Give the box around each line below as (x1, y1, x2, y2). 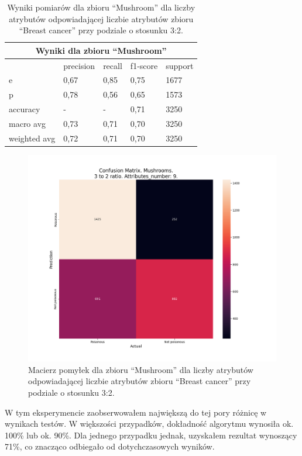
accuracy (9, 103, 40, 115)
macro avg (9, 118, 46, 129)
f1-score (130, 59, 158, 71)
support (166, 59, 194, 71)
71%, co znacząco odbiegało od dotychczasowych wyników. (5, 440, 215, 452)
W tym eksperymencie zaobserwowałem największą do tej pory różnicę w (5, 406, 267, 418)
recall (103, 59, 122, 71)
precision (63, 59, 95, 71)
